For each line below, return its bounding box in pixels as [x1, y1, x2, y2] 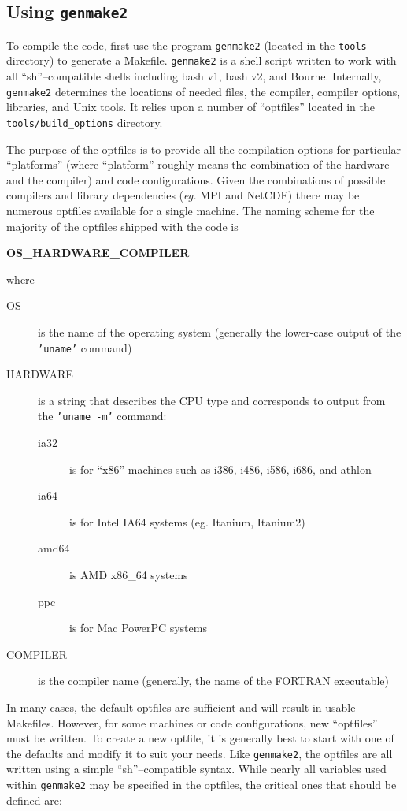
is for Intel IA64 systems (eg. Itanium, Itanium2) [69, 513, 305, 530]
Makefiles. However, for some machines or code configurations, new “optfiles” [6, 714, 378, 731]
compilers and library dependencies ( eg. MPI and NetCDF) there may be [6, 187, 360, 203]
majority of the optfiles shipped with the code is [6, 218, 239, 234]
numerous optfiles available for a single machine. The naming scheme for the [6, 202, 375, 218]
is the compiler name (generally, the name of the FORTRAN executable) [38, 672, 389, 689]
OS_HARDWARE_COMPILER [6, 244, 190, 261]
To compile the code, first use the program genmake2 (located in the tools [6, 36, 367, 53]
